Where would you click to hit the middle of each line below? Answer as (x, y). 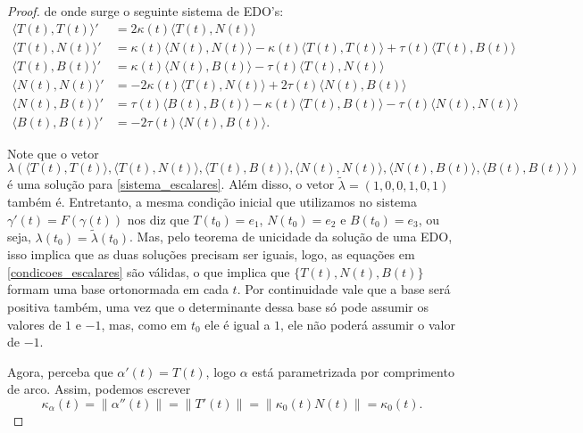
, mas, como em (144, 324)
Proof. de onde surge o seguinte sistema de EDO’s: (146, 11)
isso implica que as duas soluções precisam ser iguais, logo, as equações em (211, 254)
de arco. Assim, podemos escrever (99, 389)
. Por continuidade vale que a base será (344, 289)
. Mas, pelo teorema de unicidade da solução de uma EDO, (291, 237)
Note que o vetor (53, 153)
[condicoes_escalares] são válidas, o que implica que (149, 271)
